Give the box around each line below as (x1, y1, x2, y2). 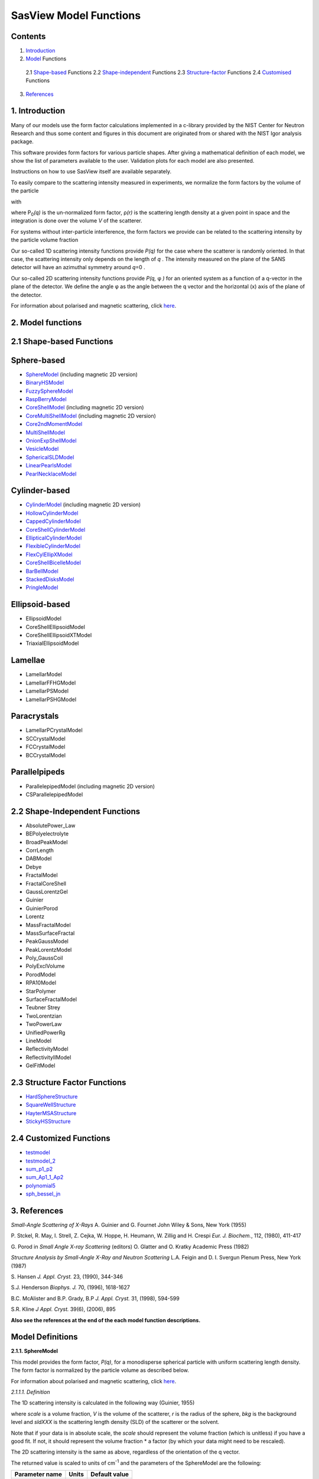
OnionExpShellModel (25, 437, 77, 444)
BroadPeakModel (25, 838, 68, 845)
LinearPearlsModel (25, 462, 72, 469)
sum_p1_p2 (25, 1165, 53, 1173)
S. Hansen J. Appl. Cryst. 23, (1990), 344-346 (11, 1273, 123, 1280)
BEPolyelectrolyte (25, 830, 69, 837)
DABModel (25, 855, 52, 862)
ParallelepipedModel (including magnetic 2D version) (25, 783, 155, 790)
